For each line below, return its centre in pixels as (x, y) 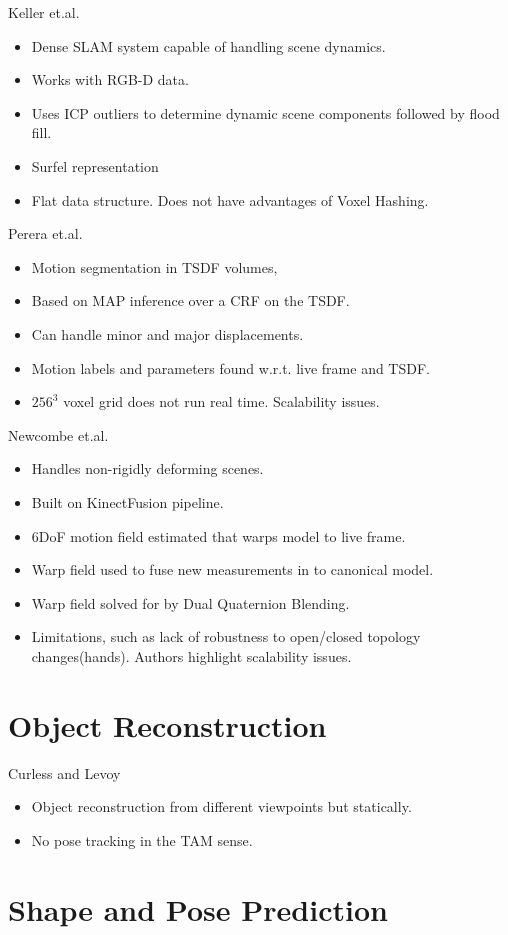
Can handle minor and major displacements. (167, 333)
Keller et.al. (44, 12)
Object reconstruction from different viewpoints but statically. (221, 806)
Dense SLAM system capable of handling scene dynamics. (208, 45)
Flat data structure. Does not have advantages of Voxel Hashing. (230, 199)
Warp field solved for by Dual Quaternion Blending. (190, 602)
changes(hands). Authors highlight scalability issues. (191, 655)
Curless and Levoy (64, 772)
